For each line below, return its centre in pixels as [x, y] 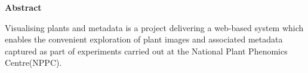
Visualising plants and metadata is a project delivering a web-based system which [154, 27]
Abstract [23, 7]
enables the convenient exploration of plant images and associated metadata [144, 39]
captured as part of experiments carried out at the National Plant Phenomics [146, 51]
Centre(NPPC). [33, 63]
